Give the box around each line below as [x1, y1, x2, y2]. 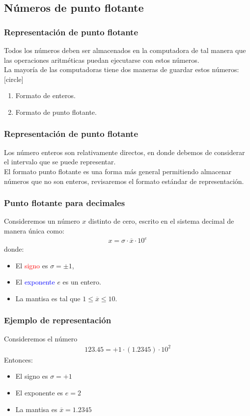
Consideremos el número [4, 333, 78, 343]
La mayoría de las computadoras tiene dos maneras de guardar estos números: [4, 64, 239, 75]
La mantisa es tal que [15, 293, 81, 303]
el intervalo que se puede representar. [4, 156, 116, 167]
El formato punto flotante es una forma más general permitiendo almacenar [4, 166, 231, 176]
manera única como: [4, 225, 64, 235]
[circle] [4, 74, 24, 84]
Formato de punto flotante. [15, 106, 97, 117]
